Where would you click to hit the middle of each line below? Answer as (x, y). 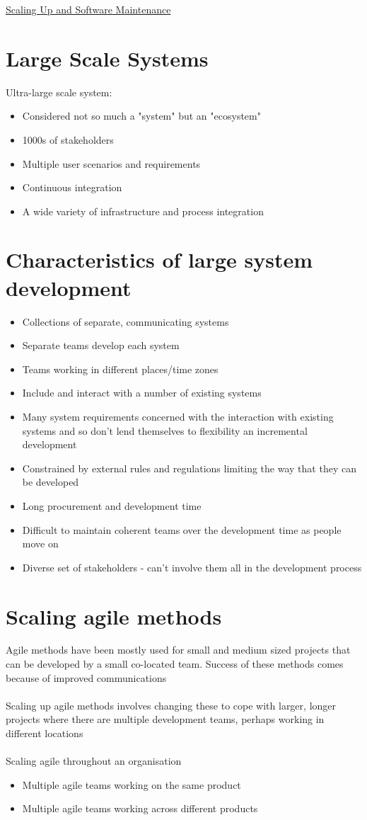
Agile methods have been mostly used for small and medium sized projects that (178, 650)
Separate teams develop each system (101, 345)
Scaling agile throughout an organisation (94, 761)
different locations (45, 733)
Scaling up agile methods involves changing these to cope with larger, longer (171, 705)
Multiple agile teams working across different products (140, 808)
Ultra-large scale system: (59, 92)
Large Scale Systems (107, 58)
